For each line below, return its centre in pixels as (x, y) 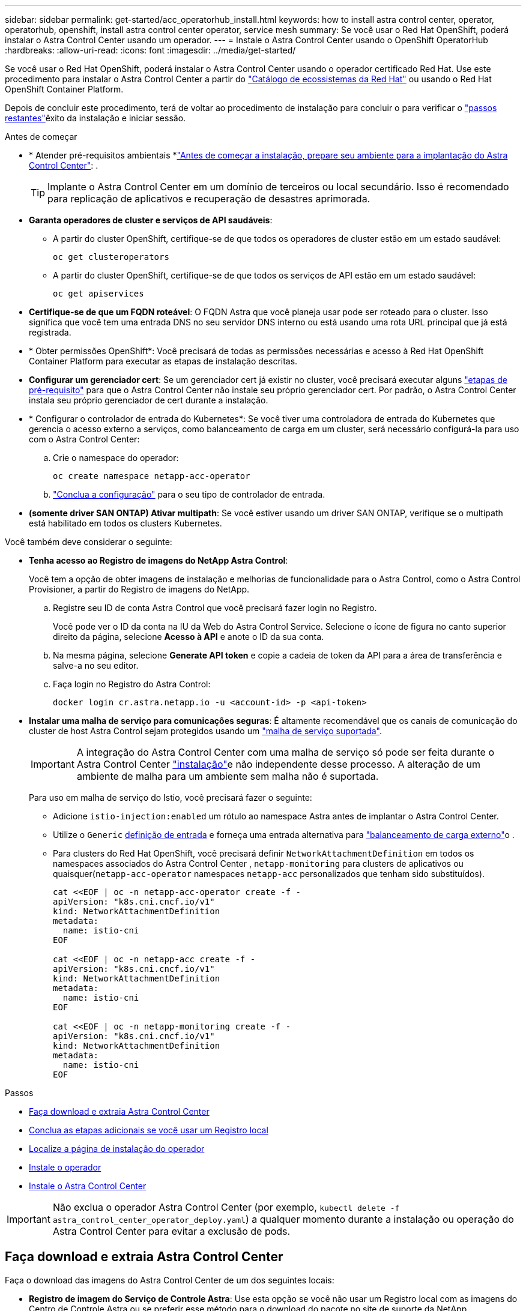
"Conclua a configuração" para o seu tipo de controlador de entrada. (189, 494)
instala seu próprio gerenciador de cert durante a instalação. (149, 400)
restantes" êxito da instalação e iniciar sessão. (95, 118)
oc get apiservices (98, 294)
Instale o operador (65, 1167)
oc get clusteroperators (111, 257)
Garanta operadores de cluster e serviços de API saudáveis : (151, 220)
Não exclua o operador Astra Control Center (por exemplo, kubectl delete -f (226, 1207)
